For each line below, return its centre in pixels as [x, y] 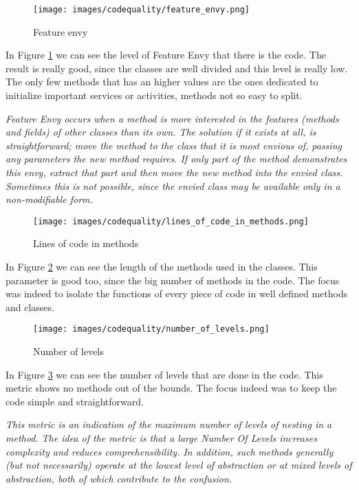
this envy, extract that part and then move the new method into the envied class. [174, 172]
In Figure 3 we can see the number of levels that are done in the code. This [164, 374]
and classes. [30, 307]
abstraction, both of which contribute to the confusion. [119, 478]
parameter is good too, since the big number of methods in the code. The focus [173, 280]
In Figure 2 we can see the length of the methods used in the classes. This [162, 267]
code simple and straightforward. [75, 401]
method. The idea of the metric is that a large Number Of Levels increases [161, 438]
